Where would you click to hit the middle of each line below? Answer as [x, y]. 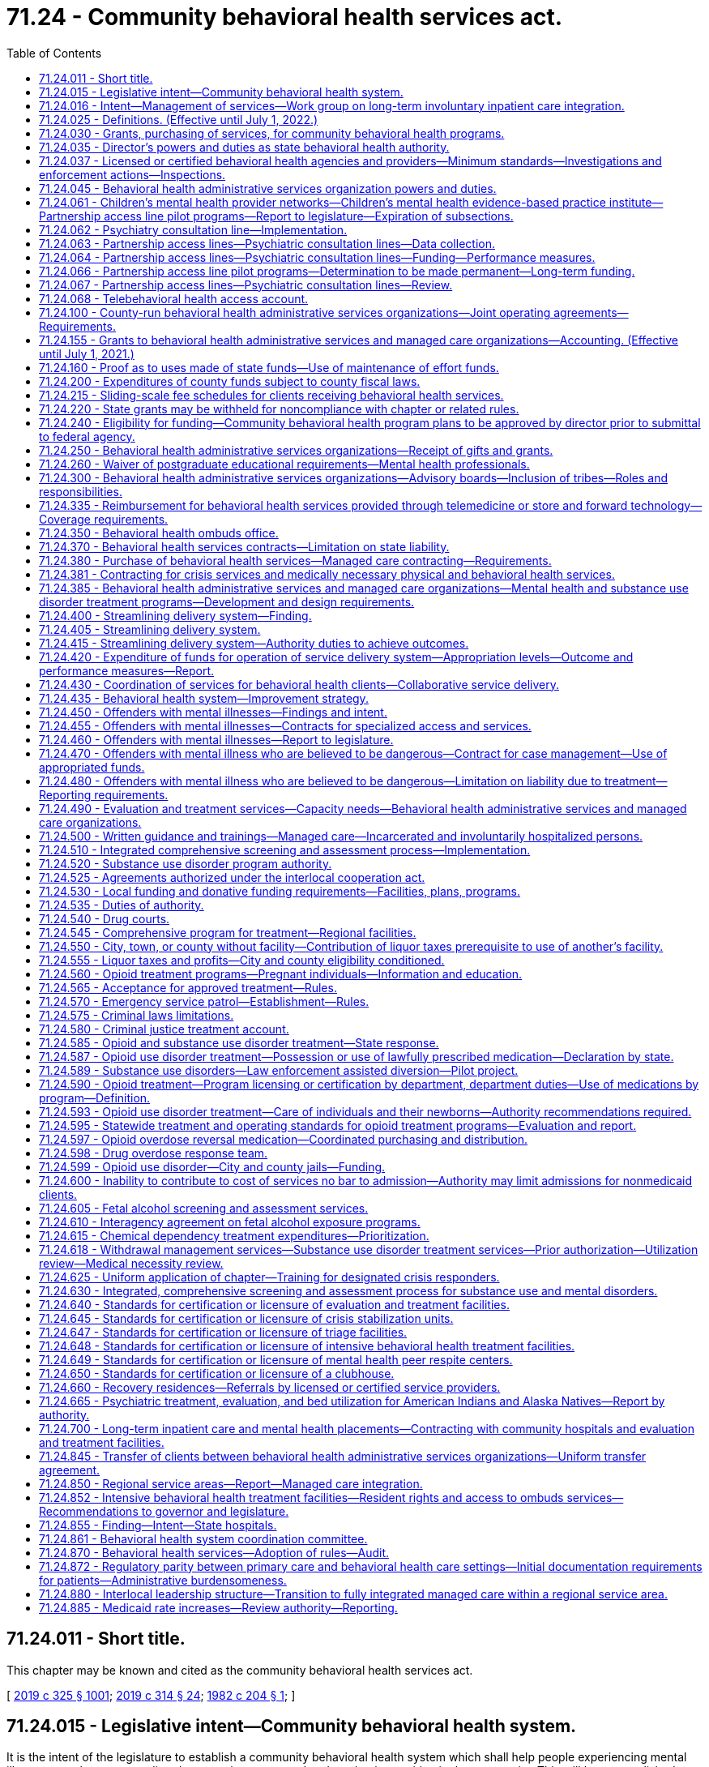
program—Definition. [95, 1097]
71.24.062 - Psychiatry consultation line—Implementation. [193, 229]
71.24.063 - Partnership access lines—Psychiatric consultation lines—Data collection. [267, 243]
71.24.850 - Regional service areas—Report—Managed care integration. [231, 1483]
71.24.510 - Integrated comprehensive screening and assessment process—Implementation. [285, 849]
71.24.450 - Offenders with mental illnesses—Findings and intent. [213, 712]
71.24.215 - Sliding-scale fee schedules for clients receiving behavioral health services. [271, 395]
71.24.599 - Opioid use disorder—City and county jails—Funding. [212, 1166]
